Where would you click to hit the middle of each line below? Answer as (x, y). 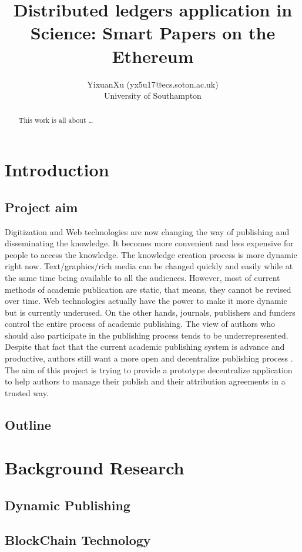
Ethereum (153, 56)
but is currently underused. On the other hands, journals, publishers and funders (150, 312)
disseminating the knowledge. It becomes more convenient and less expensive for (149, 243)
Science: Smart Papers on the (153, 33)
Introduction (57, 170)
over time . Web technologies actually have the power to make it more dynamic (146, 301)
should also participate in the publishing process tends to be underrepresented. (147, 335)
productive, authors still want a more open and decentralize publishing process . (149, 358)
